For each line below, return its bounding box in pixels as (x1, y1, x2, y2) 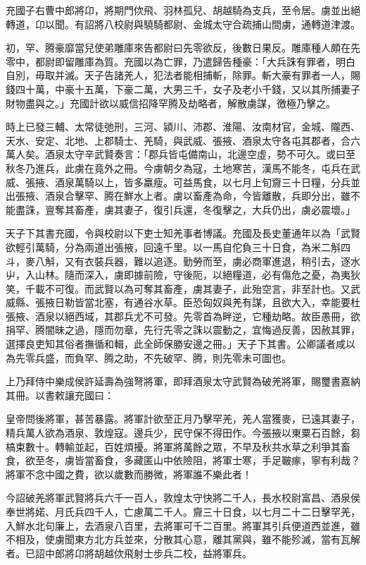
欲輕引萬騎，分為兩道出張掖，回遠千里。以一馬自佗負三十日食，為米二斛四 (6, 239, 351, 254)
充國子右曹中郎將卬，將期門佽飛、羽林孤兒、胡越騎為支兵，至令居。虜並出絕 (6, 3, 360, 17)
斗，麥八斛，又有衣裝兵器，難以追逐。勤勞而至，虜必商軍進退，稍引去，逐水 (6, 253, 360, 268)
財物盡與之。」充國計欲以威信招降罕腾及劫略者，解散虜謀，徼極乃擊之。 (6, 95, 336, 110)
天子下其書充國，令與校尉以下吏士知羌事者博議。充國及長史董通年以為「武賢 (6, 226, 360, 241)
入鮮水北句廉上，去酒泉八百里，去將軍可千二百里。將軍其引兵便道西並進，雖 (6, 518, 360, 533)
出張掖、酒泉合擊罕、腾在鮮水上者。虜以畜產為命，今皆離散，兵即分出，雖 (6, 188, 351, 203)
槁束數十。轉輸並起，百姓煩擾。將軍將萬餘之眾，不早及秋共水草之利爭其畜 (6, 439, 351, 454)
